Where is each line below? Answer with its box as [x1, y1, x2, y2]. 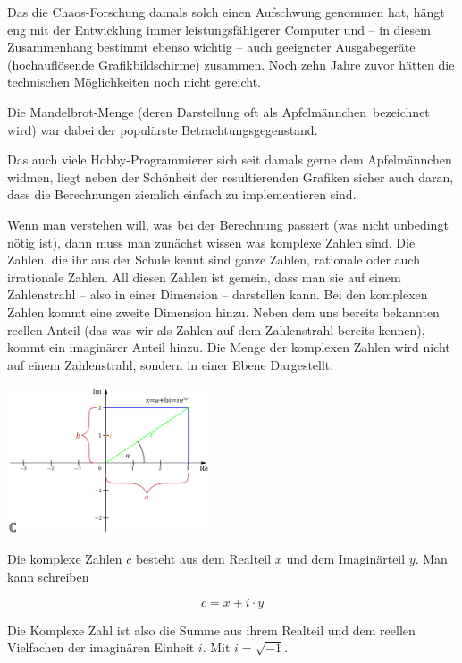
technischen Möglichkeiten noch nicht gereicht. [7, 72, 261, 91]
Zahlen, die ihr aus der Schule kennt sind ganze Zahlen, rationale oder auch [7, 250, 420, 269]
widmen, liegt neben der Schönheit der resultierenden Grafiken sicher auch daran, [7, 167, 454, 186]
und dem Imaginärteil [286, 550, 406, 568]
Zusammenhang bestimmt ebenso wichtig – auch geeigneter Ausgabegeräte [7, 38, 416, 56]
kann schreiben [7, 566, 89, 585]
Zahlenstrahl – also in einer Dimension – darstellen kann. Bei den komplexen [7, 285, 428, 304]
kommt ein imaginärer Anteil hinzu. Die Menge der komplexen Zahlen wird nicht [7, 338, 450, 357]
